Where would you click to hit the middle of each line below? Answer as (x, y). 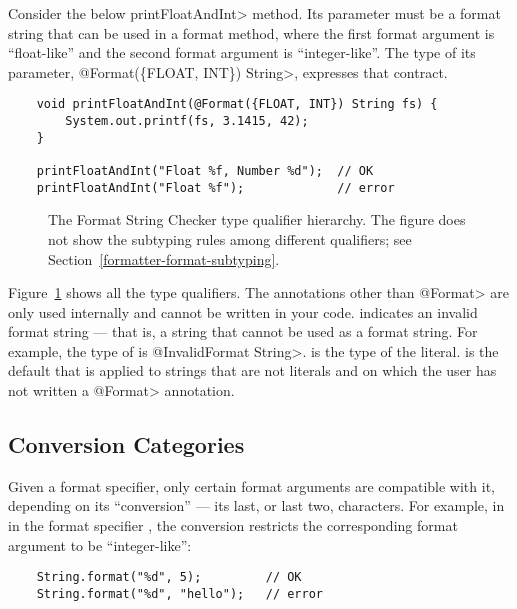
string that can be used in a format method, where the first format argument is (251, 32)
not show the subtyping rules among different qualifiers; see (230, 238)
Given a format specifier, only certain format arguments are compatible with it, (251, 485)
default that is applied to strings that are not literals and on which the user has (252, 370)
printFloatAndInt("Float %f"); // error (215, 187)
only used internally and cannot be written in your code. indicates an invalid (243, 311)
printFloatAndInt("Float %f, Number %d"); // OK (205, 171)
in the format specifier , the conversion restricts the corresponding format (233, 525)
